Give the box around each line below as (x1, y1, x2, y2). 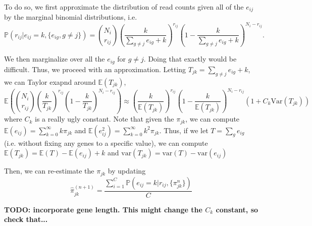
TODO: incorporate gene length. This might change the (4, 204, 202, 214)
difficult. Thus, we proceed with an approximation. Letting (4, 64, 186, 74)
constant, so (216, 204, 258, 214)
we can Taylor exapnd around (4, 76, 96, 87)
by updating (108, 165, 146, 176)
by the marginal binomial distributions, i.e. (4, 12, 137, 22)
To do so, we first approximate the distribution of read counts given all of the (4, 2, 244, 12)
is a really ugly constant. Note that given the (35, 114, 174, 124)
